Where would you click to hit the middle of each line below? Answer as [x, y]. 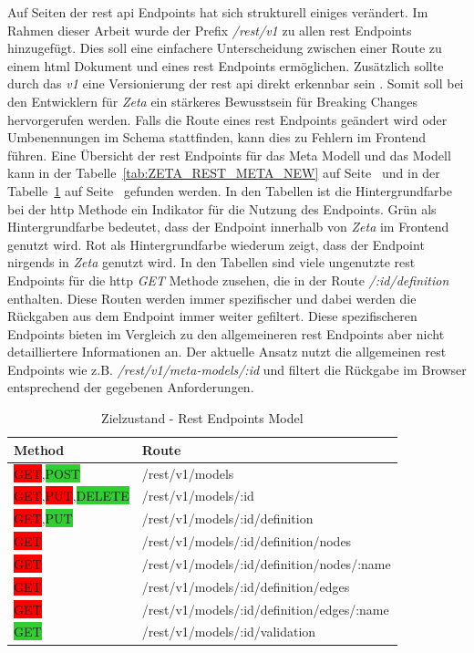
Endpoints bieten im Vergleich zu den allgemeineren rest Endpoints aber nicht [226, 333]
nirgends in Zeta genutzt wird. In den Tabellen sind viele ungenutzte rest [211, 262]
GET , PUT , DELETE [72, 496]
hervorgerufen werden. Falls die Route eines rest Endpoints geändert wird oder [227, 119]
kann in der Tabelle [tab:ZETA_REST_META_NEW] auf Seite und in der [224, 173]
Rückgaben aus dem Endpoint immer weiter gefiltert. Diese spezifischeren [212, 316]
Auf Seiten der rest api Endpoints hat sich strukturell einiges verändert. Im [218, 12]
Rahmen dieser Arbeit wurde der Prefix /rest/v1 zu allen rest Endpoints [210, 30]
